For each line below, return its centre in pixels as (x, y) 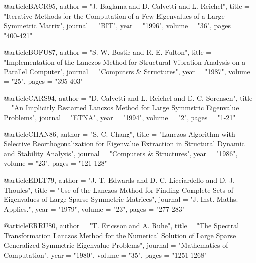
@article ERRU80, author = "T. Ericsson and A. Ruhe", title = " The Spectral (122, 226)
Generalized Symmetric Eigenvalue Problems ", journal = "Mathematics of (116, 245)
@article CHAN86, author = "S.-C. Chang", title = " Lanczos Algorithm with (120, 134)
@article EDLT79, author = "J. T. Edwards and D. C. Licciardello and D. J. (119, 179)
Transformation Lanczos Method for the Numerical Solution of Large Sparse (120, 235)
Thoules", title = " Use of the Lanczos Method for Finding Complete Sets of (119, 189)
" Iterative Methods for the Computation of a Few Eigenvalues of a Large (114, 16)
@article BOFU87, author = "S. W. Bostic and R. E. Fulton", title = (108, 52)
